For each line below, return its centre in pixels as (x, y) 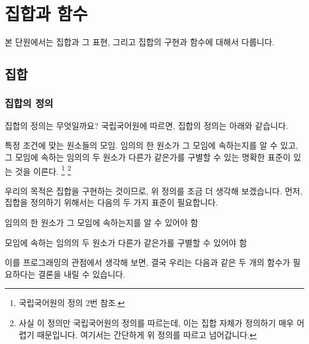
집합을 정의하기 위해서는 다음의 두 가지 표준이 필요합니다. (111, 202)
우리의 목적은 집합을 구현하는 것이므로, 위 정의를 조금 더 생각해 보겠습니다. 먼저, (154, 190)
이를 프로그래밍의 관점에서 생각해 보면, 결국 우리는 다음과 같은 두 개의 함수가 (148, 262)
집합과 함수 (46, 13)
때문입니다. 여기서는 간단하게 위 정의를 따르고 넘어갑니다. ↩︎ (147, 334)
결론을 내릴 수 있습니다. (82, 274)
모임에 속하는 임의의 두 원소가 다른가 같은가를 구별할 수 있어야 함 (126, 242)
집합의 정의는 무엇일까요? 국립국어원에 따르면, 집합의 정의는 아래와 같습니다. (146, 125)
